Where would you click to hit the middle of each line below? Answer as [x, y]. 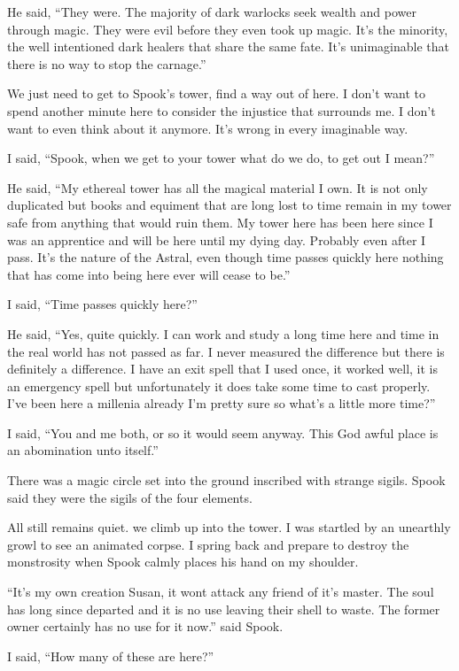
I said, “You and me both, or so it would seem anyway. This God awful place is [223, 432]
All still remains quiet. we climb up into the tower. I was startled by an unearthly [229, 527]
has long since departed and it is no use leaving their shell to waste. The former [224, 609]
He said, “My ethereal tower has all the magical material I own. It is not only [218, 187]
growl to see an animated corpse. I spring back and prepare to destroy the [208, 544]
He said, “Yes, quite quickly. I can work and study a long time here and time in [223, 333]
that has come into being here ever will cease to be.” [149, 274]
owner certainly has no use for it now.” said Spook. [145, 626]
